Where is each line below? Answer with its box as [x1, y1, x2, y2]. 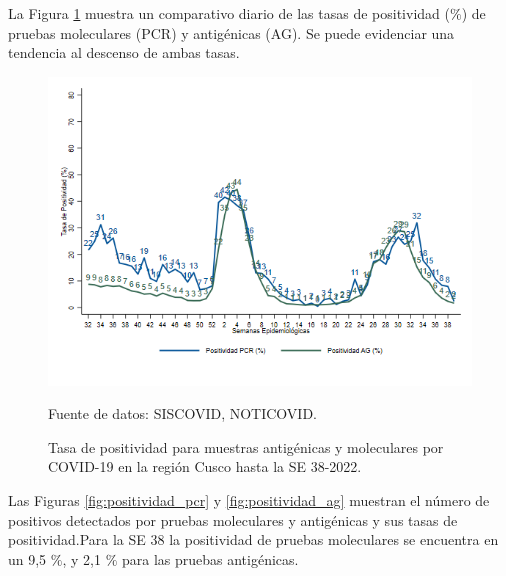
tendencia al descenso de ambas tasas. [8, 42, 240, 63]
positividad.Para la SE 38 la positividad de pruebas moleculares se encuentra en [8, 529, 499, 550]
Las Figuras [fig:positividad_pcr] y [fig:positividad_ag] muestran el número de [8, 489, 490, 510]
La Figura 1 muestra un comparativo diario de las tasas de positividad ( [8, 3, 450, 23]
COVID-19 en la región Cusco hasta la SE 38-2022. [48, 456, 362, 477]
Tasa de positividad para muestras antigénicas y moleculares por [48, 436, 444, 457]
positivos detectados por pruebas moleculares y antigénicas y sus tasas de [8, 509, 458, 530]
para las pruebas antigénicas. [121, 548, 299, 569]
